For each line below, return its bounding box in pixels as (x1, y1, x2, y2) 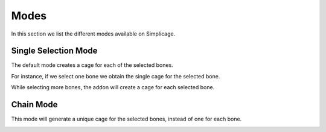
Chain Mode (11, 99, 58, 110)
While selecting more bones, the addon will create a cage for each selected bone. (11, 84, 215, 91)
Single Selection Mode (11, 46, 98, 56)
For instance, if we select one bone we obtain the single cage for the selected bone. (11, 72, 220, 80)
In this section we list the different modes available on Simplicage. (11, 30, 176, 37)
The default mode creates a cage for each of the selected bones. (11, 61, 173, 69)
